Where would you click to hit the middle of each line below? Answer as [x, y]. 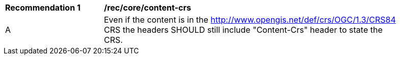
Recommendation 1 [43, 8]
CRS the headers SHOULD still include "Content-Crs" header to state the [243, 30]
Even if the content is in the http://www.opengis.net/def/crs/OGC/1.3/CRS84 [250, 20]
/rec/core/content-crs [148, 8]
